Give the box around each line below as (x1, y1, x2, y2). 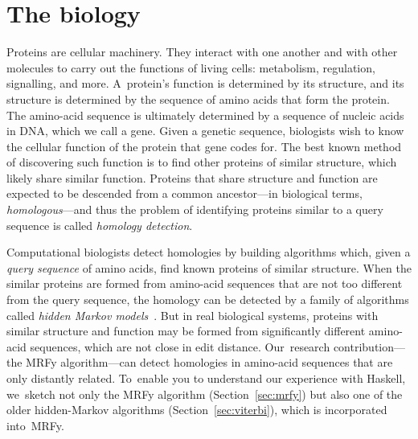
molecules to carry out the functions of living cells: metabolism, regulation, (6, 59, 375, 76)
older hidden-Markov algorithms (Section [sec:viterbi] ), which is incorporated (6, 401, 387, 418)
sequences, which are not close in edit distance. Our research (30, 338, 330, 355)
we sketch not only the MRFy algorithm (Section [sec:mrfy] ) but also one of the (6, 385, 403, 402)
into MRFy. (6, 416, 64, 433)
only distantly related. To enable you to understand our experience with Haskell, (6, 370, 406, 386)
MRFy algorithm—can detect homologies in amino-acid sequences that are (26, 354, 393, 371)
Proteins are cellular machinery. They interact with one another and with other (6, 43, 398, 60)
